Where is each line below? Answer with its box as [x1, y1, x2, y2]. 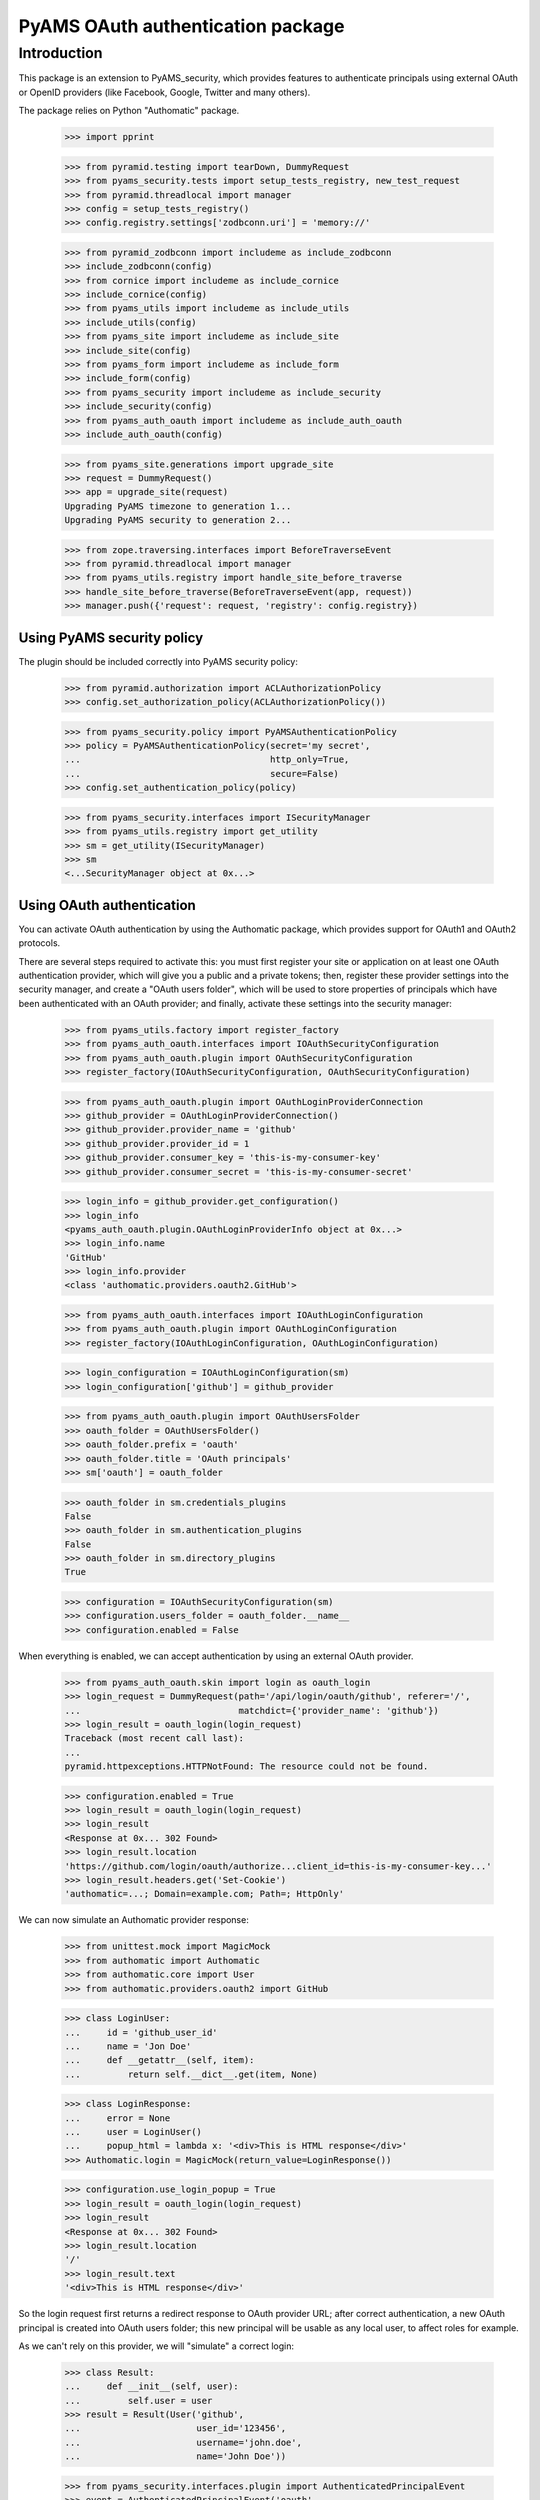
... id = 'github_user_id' [64, 2026, 219, 2038]
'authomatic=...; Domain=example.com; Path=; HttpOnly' [64, 1888, 345, 1900]
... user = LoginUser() [64, 2126, 202, 2138]
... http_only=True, [64, 754, 350, 765]
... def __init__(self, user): [64, 2381, 239, 2392]
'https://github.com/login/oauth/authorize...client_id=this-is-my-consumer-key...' [64, 1860, 492, 1872]
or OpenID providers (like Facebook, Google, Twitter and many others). [18, 86, 311, 98]
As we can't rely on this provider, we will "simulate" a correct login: [18, 2340, 295, 2352]
